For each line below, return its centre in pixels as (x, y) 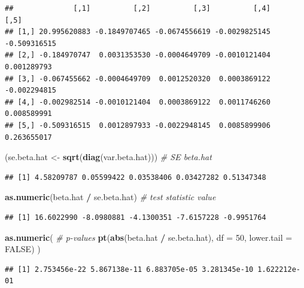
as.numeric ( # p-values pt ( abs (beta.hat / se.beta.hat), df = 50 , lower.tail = (149, 237)
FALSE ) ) (23, 249)
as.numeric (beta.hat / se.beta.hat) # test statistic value (110, 197)
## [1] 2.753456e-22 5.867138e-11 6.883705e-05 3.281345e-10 (129, 269)
